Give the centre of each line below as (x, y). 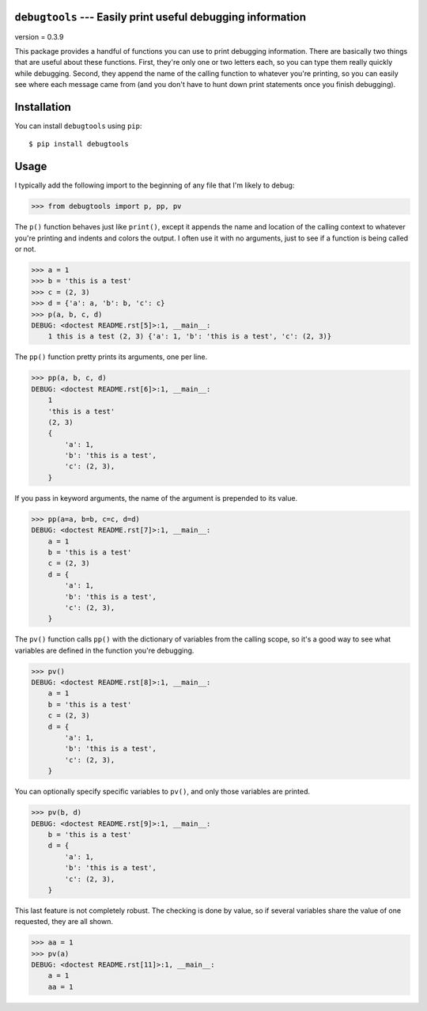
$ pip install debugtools (79, 144)
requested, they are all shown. (64, 922)
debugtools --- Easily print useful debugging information (161, 17)
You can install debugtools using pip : (78, 126)
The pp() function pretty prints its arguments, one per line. (111, 357)
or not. (25, 249)
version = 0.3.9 (39, 36)
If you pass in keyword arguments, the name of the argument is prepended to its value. (156, 498)
